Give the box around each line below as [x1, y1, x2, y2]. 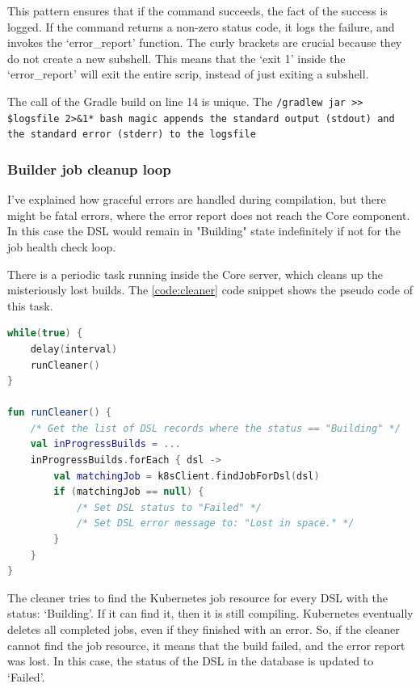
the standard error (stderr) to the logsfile [7, 129, 256, 141]
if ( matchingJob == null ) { [53, 486, 204, 498]
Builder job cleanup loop [7, 158, 171, 179]
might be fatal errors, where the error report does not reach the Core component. [7, 206, 410, 223]
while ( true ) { [7, 327, 83, 340]
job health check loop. [7, 238, 116, 255]
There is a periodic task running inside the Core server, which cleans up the [7, 265, 383, 282]
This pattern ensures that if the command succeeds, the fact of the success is [7, 2, 388, 19]
